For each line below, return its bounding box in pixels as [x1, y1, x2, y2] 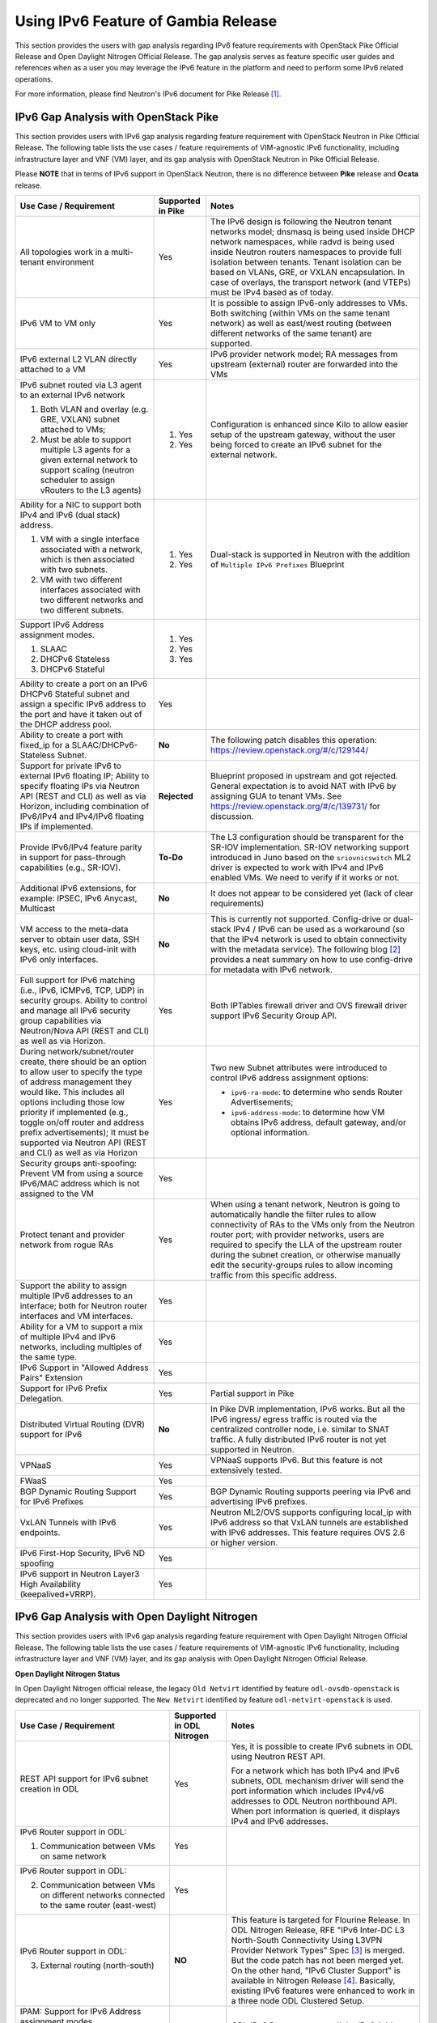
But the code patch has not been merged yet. [231, 1954, 404, 1966]
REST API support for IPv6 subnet [19, 1773, 149, 1784]
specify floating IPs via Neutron [19, 780, 140, 791]
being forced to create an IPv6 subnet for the [210, 439, 382, 450]
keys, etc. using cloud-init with [19, 944, 137, 955]
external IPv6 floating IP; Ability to [19, 770, 150, 781]
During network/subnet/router [19, 1045, 134, 1057]
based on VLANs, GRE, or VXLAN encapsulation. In [210, 266, 405, 278]
